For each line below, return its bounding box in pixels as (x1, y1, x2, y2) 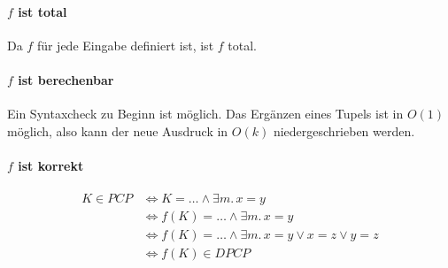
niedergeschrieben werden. (273, 121, 415, 140)
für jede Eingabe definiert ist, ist (36, 35, 214, 54)
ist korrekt (18, 156, 84, 174)
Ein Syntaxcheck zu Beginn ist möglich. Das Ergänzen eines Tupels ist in (7, 104, 404, 123)
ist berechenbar (18, 70, 114, 88)
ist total (18, 2, 67, 20)
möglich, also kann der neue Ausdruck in (7, 121, 228, 140)
